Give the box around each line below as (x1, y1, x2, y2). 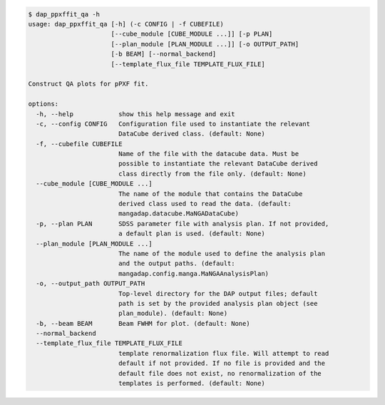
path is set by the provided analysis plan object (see (118, 299, 318, 307)
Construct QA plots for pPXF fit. (28, 80, 149, 88)
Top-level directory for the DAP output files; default (118, 289, 318, 297)
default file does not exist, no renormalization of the (118, 369, 322, 377)
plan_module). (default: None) (118, 309, 228, 317)
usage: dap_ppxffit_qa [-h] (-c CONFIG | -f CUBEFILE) (28, 20, 224, 28)
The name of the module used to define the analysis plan (118, 250, 326, 257)
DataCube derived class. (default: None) (118, 130, 265, 138)
